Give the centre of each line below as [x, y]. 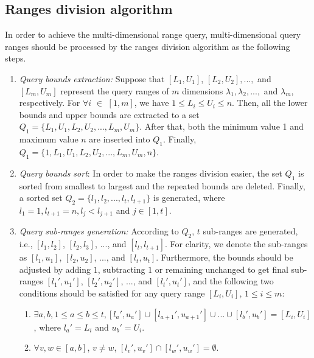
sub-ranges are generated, [250, 231]
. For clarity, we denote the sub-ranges [236, 244]
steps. [16, 58]
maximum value [49, 139]
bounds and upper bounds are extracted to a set [109, 114]
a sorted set [41, 198]
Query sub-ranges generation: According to [99, 231]
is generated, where [189, 198]
